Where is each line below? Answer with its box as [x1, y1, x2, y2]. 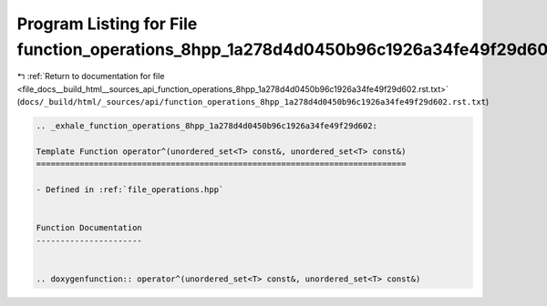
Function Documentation [36, 223, 143, 233]
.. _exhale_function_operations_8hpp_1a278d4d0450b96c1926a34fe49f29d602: [36, 121, 378, 131]
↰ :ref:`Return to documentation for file [16, 71, 165, 82]
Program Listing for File [16, 14, 198, 34]
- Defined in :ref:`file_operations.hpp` [36, 185, 224, 195]
